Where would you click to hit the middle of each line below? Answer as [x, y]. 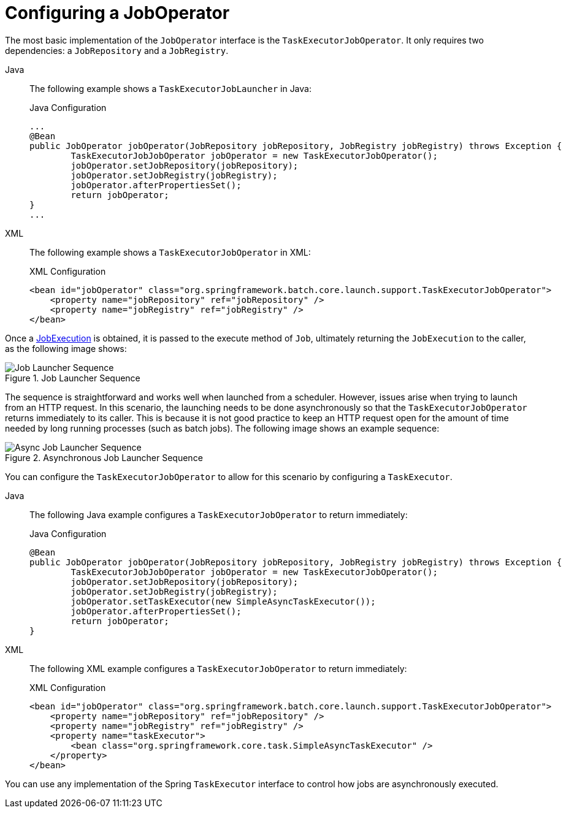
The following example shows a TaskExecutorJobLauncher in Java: [170, 88]
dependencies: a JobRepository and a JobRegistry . [117, 50]
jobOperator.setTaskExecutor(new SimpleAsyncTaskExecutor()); [223, 601]
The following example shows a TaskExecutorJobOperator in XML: [170, 252]
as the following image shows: [66, 348]
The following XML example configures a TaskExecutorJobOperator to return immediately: [218, 668]
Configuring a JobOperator [117, 13]
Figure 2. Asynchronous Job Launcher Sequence [104, 457]
